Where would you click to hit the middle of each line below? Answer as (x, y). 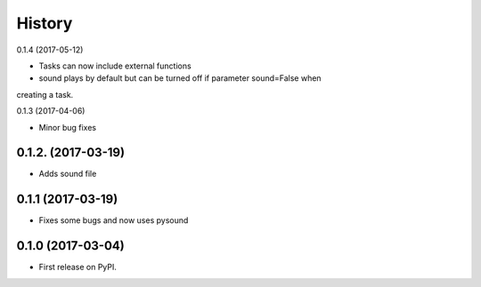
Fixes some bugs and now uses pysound (114, 220)
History (45, 23)
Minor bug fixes (68, 127)
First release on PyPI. (78, 267)
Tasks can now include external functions (115, 66)
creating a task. (45, 94)
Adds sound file (68, 174)
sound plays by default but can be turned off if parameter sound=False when (180, 78)
